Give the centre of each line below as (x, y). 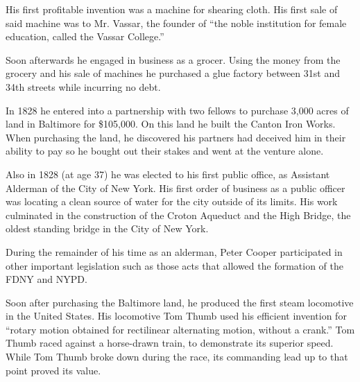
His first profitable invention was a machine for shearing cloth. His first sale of (172, 9)
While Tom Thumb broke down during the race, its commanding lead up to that (177, 357)
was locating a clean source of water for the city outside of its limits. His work (172, 201)
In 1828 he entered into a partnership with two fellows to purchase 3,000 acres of (177, 110)
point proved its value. (53, 370)
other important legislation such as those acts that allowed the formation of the (175, 265)
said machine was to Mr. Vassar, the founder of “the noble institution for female (176, 23)
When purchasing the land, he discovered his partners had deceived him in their (176, 137)
